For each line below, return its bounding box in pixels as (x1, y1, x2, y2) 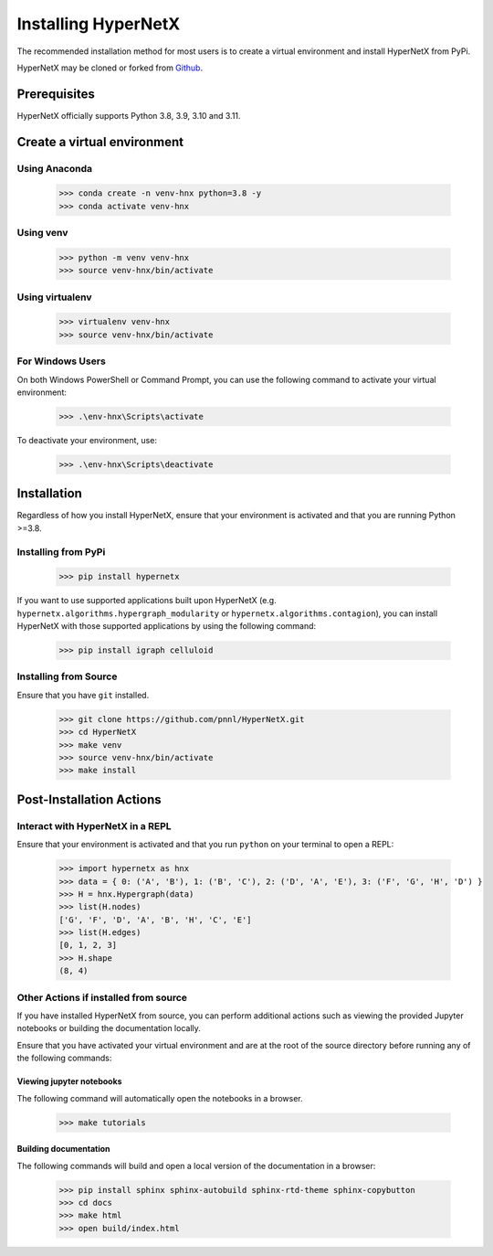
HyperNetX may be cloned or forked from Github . (16, 62, 204, 73)
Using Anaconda (16, 162, 93, 175)
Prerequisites (16, 86, 95, 101)
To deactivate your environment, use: (16, 434, 157, 445)
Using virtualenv (16, 291, 92, 303)
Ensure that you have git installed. (16, 689, 150, 700)
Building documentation (16, 1144, 110, 1155)
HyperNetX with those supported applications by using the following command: (16, 621, 317, 632)
